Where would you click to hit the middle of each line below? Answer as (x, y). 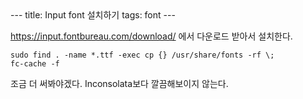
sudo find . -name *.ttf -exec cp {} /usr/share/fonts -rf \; (142, 55)
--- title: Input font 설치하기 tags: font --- (93, 15)
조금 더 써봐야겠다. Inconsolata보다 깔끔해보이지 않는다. (119, 83)
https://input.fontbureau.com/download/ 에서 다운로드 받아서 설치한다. (151, 36)
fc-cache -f (35, 64)
